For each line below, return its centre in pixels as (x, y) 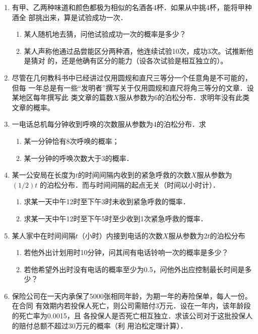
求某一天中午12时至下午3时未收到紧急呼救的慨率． (107, 201)
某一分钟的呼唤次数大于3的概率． (79, 158)
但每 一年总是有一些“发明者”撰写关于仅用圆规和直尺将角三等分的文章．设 (133, 87)
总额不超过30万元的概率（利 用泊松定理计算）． (110, 325)
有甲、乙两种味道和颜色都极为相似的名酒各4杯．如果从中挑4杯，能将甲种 (132, 7)
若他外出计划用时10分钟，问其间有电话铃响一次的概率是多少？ (126, 252)
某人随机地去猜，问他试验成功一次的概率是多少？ (105, 34)
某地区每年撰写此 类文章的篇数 (62, 97)
